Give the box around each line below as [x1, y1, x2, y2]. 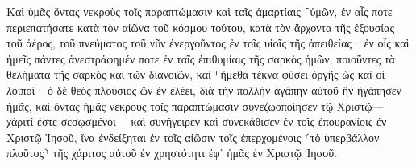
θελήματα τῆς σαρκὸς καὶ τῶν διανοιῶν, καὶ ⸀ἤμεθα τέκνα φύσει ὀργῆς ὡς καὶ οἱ [6, 66, 385, 83]
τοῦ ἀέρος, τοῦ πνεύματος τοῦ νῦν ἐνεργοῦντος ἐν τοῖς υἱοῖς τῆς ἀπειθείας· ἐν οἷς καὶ [6, 34, 410, 51]
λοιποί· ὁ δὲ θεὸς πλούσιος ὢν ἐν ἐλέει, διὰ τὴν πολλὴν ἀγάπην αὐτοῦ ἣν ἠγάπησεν [6, 81, 401, 98]
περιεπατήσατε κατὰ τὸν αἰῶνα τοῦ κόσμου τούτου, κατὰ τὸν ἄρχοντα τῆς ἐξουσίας [6, 18, 394, 35]
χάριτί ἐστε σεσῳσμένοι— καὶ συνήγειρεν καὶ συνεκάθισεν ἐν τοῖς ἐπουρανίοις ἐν [6, 113, 387, 130]
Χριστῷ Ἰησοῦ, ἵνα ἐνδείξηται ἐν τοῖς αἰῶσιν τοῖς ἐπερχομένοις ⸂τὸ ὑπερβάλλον [6, 128, 380, 145]
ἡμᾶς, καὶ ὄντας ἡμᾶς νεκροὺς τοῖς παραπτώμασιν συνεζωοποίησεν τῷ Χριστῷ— [6, 97, 384, 114]
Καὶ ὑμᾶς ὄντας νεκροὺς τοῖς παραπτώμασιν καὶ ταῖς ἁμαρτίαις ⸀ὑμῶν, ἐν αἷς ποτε [6, 3, 393, 19]
